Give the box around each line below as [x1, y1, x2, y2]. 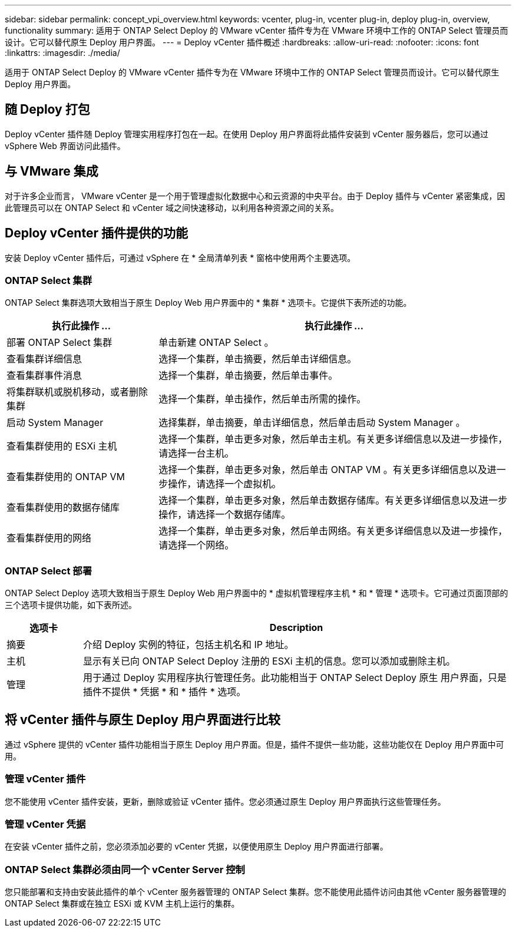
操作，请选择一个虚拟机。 [168, 478, 282, 490]
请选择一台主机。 [158, 447, 234, 460]
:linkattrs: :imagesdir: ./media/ [5, 48, 120, 58]
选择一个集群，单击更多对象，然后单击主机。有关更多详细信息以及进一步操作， [158, 433, 508, 445]
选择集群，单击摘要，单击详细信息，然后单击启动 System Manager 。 [158, 417, 465, 429]
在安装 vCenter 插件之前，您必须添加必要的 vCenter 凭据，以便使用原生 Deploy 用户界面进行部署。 [5, 841, 388, 852]
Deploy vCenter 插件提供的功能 [5, 226, 188, 241]
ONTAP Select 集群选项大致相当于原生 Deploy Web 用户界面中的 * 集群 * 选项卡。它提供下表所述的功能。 [5, 298, 412, 308]
